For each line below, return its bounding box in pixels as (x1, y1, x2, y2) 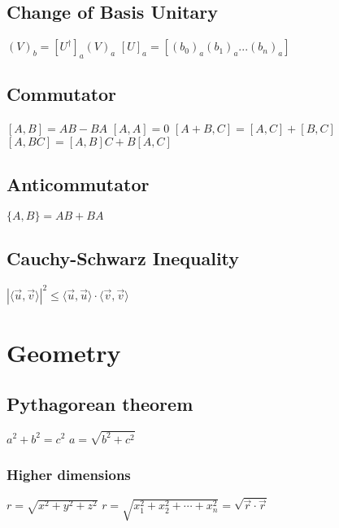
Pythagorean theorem (7, 391, 193, 417)
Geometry (7, 335, 121, 369)
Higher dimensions (7, 465, 131, 485)
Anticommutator (7, 172, 150, 197)
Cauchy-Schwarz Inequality (7, 246, 240, 271)
